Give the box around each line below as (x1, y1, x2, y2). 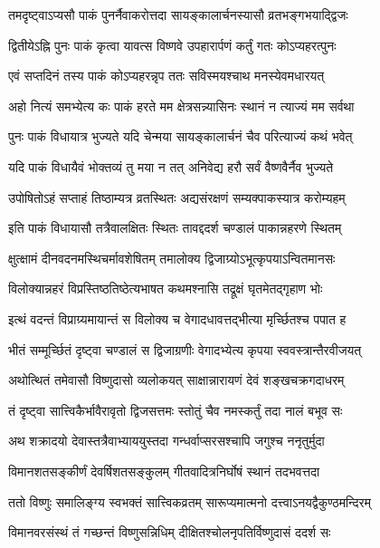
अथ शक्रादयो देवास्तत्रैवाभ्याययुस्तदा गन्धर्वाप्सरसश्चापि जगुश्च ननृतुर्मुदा (8, 431, 325, 450)
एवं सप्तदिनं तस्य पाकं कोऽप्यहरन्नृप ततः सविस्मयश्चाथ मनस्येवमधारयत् (8, 66, 325, 85)
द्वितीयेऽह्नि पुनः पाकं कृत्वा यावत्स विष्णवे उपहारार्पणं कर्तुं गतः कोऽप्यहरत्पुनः (8, 35, 337, 54)
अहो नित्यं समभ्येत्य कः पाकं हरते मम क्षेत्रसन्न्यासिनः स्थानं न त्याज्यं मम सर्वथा (8, 96, 355, 115)
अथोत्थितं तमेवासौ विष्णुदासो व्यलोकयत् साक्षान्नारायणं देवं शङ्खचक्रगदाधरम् (8, 370, 345, 389)
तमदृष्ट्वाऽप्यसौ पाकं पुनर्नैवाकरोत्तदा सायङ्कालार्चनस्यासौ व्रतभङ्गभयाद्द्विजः (8, 5, 348, 24)
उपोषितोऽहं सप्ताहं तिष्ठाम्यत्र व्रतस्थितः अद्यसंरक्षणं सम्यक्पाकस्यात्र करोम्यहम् (8, 187, 346, 207)
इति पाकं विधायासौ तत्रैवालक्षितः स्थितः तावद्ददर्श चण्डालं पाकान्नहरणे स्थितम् (8, 218, 342, 237)
